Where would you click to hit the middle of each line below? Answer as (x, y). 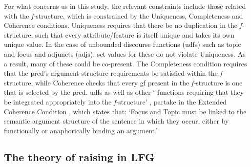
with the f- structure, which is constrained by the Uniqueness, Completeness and (124, 15)
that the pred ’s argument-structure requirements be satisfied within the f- (114, 73)
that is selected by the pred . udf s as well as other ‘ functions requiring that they (124, 92)
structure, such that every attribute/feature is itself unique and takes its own (119, 34)
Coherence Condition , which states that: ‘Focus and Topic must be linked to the (125, 111)
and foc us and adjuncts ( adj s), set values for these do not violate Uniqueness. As (125, 53)
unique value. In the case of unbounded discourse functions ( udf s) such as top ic (123, 44)
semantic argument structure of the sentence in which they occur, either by (116, 121)
